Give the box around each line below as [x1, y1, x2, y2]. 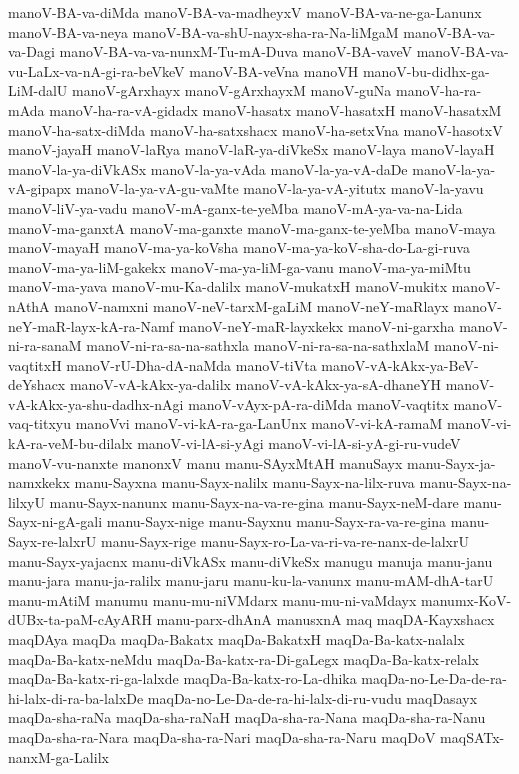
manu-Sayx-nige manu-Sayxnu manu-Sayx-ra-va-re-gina [106, 511, 446, 532]
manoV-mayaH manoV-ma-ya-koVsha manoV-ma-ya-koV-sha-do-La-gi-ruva [8, 237, 470, 258]
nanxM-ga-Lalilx [8, 746, 109, 767]
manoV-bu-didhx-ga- [362, 60, 490, 81]
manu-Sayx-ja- [407, 452, 496, 473]
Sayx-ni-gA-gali [8, 511, 103, 532]
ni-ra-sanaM [8, 335, 82, 356]
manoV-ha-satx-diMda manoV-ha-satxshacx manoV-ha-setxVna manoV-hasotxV [8, 119, 503, 140]
